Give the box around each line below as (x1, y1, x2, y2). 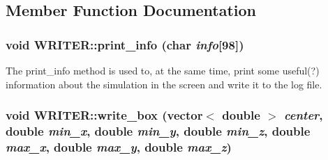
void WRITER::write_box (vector (6, 106, 203, 124)
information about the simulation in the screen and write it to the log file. (6, 77, 322, 91)
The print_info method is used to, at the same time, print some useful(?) (6, 63, 320, 77)
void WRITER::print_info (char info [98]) (6, 35, 244, 53)
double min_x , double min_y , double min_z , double (6, 122, 311, 140)
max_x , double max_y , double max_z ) (6, 138, 232, 155)
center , (284, 106, 323, 124)
